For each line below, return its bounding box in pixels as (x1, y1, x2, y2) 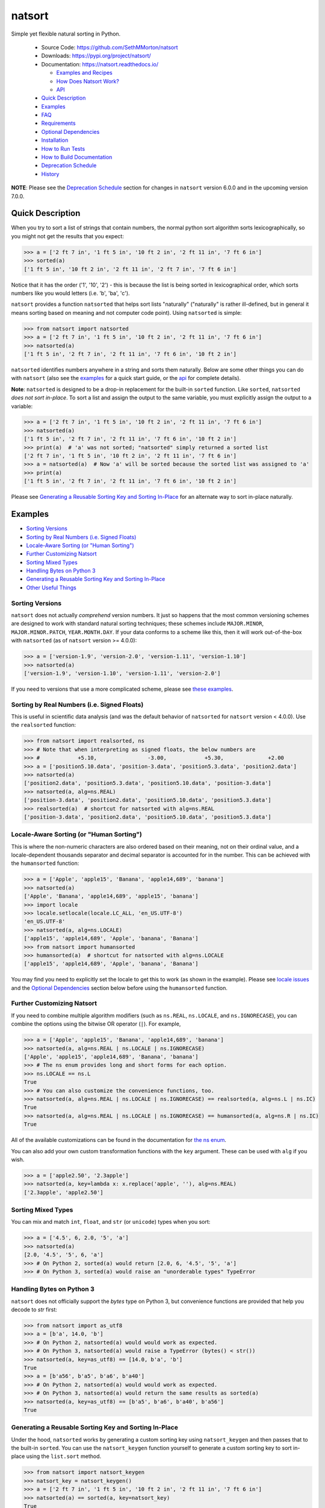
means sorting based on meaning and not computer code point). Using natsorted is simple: (11, 309, 242, 316)
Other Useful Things (26, 584, 76, 591)
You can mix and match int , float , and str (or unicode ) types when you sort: (11, 1218, 211, 1226)
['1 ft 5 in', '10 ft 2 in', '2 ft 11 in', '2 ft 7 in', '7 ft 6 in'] (23, 265, 237, 273)
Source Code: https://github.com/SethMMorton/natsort (41, 43, 178, 51)
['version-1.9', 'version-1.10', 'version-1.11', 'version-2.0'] (23, 670, 221, 677)
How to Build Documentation (41, 154, 113, 161)
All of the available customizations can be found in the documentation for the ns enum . (11, 1136, 227, 1144)
